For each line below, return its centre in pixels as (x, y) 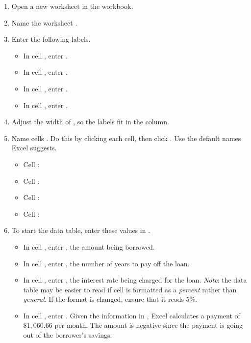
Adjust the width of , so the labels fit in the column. (90, 122)
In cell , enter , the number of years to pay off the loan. (106, 263)
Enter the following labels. (51, 39)
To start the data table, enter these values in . (81, 230)
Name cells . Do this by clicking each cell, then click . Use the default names (126, 138)
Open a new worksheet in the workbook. (72, 6)
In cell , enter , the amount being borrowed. (89, 246)
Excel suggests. (34, 148)
